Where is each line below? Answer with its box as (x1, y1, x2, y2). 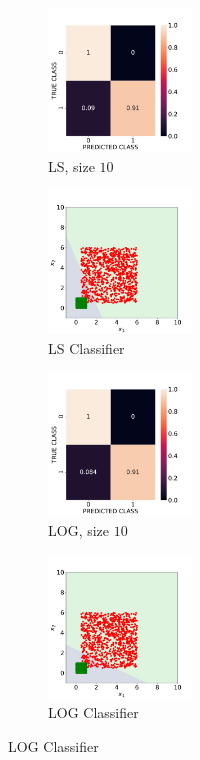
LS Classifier (48, 337, 125, 358)
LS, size (48, 155, 95, 176)
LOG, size (48, 519, 110, 540)
